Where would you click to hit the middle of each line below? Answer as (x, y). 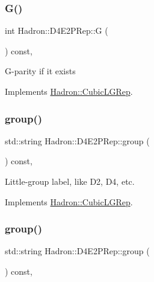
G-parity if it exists (40, 71)
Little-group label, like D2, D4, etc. (70, 181)
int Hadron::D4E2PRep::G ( (57, 30)
